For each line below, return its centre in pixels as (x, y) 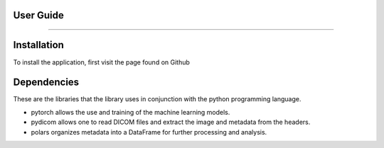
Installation (38, 45)
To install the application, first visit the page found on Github (101, 62)
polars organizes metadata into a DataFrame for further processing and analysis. (149, 132)
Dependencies (46, 82)
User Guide (38, 15)
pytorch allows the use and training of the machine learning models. (130, 112)
